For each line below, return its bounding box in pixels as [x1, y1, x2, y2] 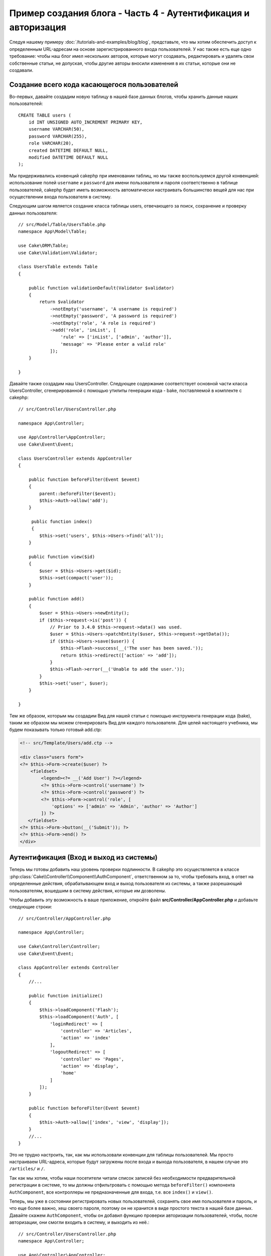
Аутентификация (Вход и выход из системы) [9, 853, 158, 862]
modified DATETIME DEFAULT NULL [28, 154, 108, 160]
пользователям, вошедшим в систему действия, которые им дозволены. [9, 887, 167, 894]
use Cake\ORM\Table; [18, 243, 69, 249]
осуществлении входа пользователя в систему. [9, 193, 112, 199]
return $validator [39, 299, 85, 305]
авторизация [9, 22, 67, 33]
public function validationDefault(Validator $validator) [28, 285, 175, 291]
